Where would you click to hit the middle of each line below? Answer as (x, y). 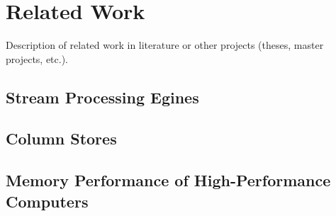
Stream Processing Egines (102, 97)
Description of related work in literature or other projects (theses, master (165, 45)
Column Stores (61, 138)
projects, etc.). (37, 58)
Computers (47, 201)
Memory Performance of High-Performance (168, 180)
